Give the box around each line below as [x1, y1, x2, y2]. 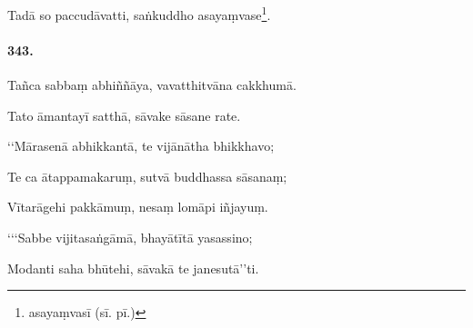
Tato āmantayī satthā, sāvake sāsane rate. [7, 105, 241, 124]
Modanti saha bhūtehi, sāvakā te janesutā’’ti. [7, 258, 259, 277]
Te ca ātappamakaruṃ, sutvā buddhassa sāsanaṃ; [7, 166, 287, 185]
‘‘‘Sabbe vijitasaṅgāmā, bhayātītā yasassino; [7, 228, 253, 247]
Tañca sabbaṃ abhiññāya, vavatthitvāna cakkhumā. [7, 75, 297, 94]
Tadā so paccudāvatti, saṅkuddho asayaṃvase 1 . [7, 3, 271, 24]
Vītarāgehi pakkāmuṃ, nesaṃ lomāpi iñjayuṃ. [7, 197, 268, 216]
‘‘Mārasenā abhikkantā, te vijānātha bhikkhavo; [7, 136, 275, 155]
